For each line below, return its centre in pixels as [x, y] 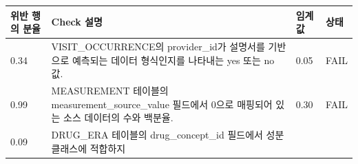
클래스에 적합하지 [88, 148]
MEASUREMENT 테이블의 [110, 90]
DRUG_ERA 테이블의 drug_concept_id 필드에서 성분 [168, 134]
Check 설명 [77, 22]
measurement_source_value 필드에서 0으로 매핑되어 [162, 104]
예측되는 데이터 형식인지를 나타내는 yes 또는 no [173, 60]
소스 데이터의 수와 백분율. [118, 117]
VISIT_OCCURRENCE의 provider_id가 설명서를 [158, 46]
